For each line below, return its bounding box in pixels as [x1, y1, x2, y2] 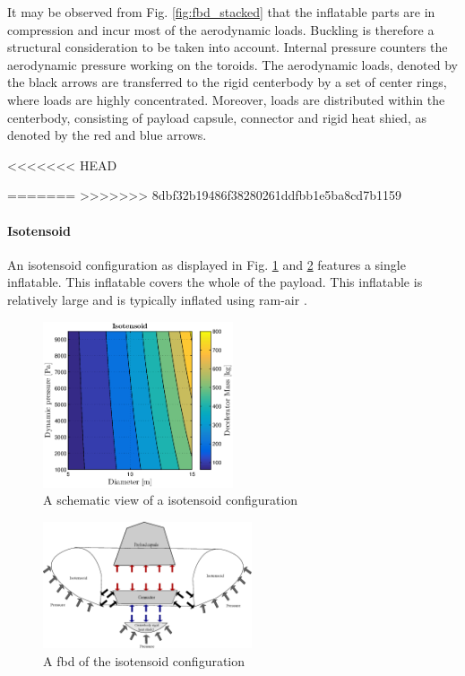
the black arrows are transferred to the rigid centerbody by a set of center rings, [7, 73, 447, 91]
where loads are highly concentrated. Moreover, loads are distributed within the [7, 90, 445, 108]
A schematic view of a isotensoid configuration [43, 490, 298, 509]
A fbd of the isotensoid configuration [43, 651, 245, 670]
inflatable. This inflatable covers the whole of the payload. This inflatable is [7, 273, 423, 291]
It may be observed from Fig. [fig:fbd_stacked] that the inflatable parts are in [7, 3, 435, 21]
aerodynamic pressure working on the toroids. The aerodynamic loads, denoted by [7, 55, 459, 74]
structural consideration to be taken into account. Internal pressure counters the [7, 38, 448, 56]
